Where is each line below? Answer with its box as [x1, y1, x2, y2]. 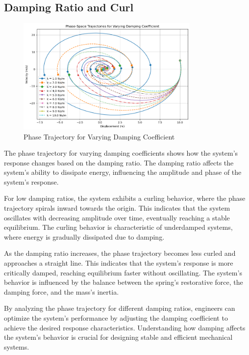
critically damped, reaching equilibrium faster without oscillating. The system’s [4, 267, 242, 277]
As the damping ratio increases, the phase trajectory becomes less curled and [4, 248, 236, 258]
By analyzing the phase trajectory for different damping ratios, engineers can [4, 303, 235, 313]
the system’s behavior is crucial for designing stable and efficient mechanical [4, 332, 233, 342]
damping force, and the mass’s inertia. [4, 286, 119, 297]
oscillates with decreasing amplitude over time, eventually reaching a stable [4, 212, 230, 222]
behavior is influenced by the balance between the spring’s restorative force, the [4, 277, 243, 287]
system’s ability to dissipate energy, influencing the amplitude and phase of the [4, 167, 242, 177]
